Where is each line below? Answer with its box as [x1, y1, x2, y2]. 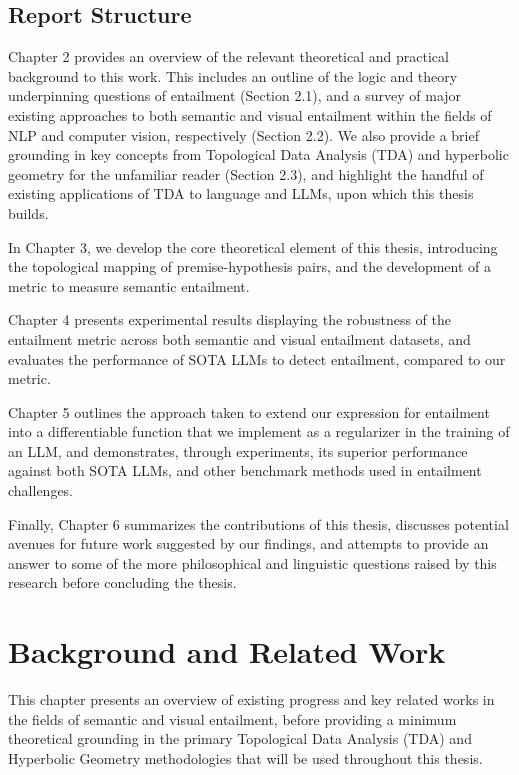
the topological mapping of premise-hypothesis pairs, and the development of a [8, 256, 492, 277]
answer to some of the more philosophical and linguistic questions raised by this [8, 552, 497, 573]
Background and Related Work [8, 631, 446, 672]
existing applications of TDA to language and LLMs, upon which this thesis [8, 183, 474, 204]
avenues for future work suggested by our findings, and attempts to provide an [8, 533, 489, 554]
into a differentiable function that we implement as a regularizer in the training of [8, 421, 510, 442]
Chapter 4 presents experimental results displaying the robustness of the [8, 309, 451, 330]
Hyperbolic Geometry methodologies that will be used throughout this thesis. [8, 747, 483, 768]
